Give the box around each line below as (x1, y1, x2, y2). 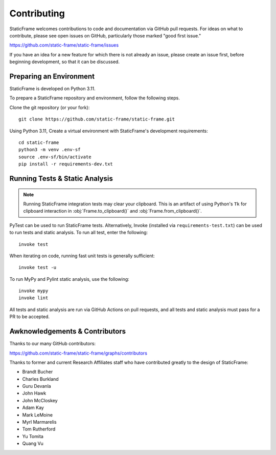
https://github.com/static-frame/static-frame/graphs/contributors (9, 350, 148, 356)
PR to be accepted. (9, 314, 50, 320)
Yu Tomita (22, 433, 43, 439)
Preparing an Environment (9, 72, 95, 80)
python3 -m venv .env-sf (18, 147, 81, 153)
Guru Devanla (22, 383, 51, 389)
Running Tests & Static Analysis (9, 174, 113, 183)
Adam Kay (22, 405, 44, 411)
